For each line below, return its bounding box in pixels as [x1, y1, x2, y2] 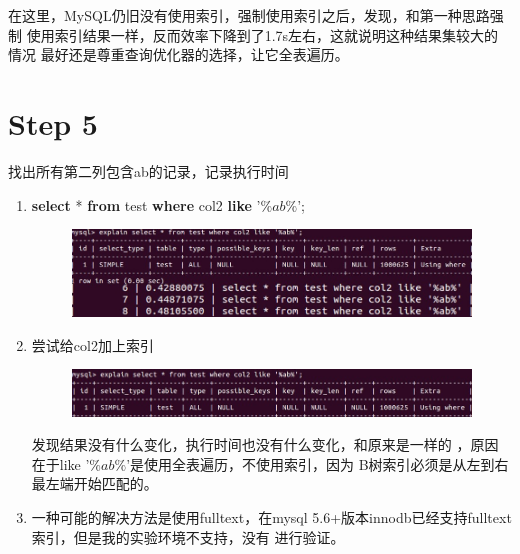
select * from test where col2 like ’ [31, 194, 261, 215]
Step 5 [8, 102, 98, 143]
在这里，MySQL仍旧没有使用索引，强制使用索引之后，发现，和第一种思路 [8, 5, 490, 25]
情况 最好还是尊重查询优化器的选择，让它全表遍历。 [8, 44, 349, 65]
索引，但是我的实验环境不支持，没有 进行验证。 [31, 526, 345, 547]
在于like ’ [31, 453, 90, 474]
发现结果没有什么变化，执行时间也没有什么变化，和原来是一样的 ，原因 [31, 434, 499, 455]
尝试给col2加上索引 [31, 334, 154, 355]
